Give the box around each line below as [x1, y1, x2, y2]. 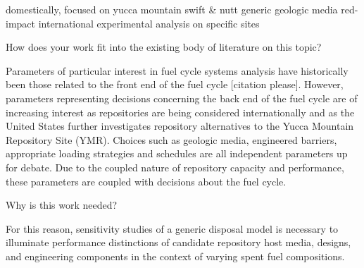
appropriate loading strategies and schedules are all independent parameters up [6, 146, 348, 161]
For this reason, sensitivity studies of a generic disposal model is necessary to [6, 221, 339, 236]
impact [6, 16, 35, 30]
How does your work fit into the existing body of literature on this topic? [6, 39, 322, 54]
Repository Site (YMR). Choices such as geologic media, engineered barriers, [6, 132, 337, 147]
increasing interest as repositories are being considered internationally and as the [6, 104, 355, 119]
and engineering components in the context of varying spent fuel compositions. [6, 248, 345, 263]
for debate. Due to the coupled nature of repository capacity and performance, [6, 159, 344, 174]
